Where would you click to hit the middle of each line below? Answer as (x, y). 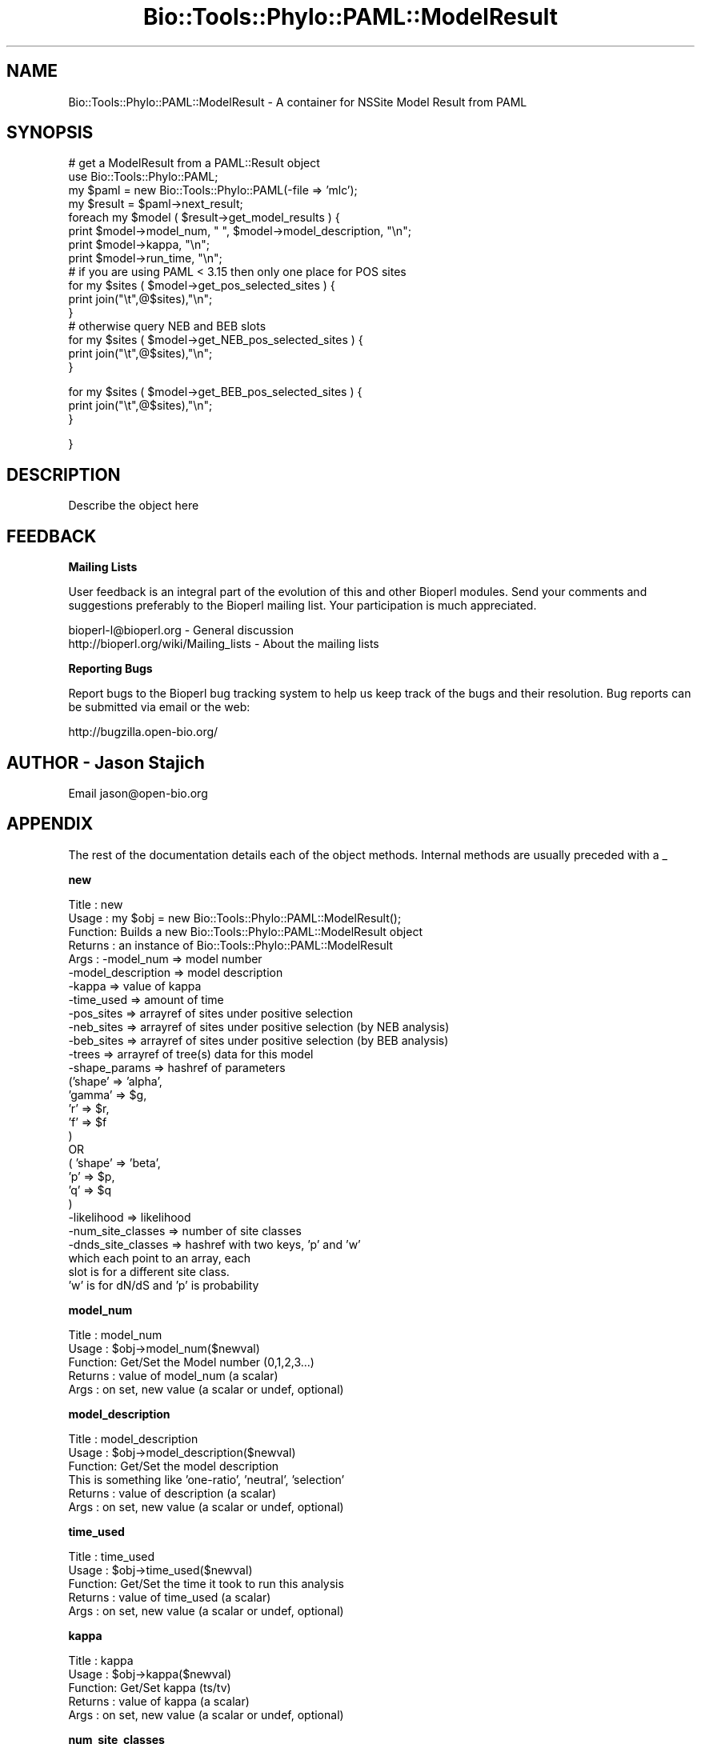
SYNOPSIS (50, 133)
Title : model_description (133, 1438)
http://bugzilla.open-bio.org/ (143, 732)
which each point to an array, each (160, 1258)
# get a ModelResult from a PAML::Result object (194, 163)
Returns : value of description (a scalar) (172, 1493)
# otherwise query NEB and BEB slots (167, 326)
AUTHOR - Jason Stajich (106, 762)
